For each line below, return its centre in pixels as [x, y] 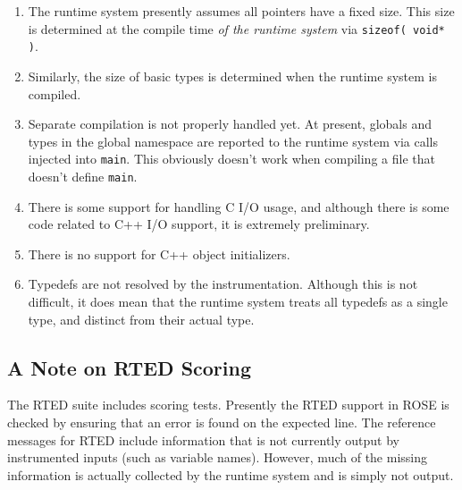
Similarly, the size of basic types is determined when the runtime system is [232, 76]
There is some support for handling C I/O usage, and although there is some [239, 206]
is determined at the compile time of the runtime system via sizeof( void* [236, 28]
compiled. [55, 93]
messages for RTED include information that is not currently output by [203, 439]
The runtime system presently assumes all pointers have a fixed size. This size [241, 11]
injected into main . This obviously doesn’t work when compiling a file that [231, 159]
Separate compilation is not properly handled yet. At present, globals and [230, 124]
